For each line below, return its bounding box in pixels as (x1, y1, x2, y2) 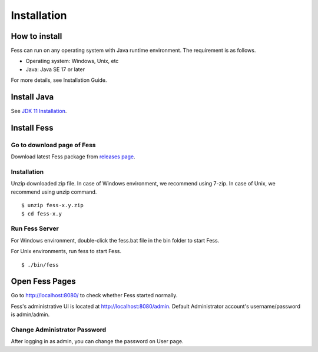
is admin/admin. (11, 311, 50, 318)
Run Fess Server (11, 224, 59, 233)
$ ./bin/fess (21, 261, 59, 268)
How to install (11, 31, 62, 41)
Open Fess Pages (11, 277, 76, 287)
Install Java (11, 92, 54, 102)
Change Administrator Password (11, 326, 107, 334)
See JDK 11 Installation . (11, 108, 67, 115)
